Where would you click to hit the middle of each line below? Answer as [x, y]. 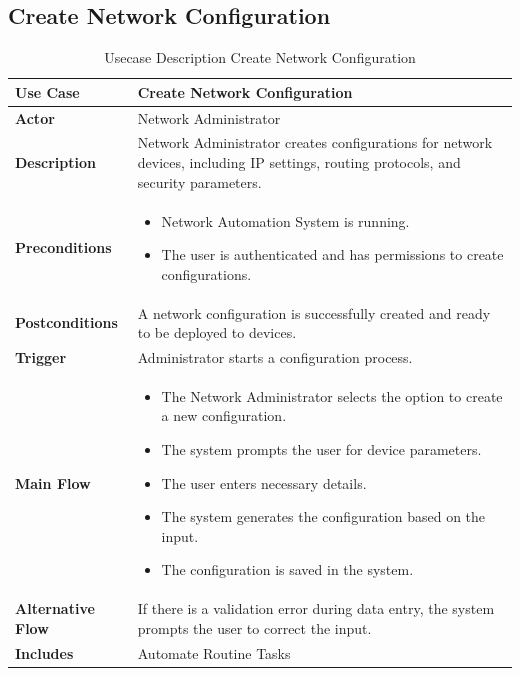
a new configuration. [224, 415]
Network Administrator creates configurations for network [315, 142]
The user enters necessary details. [264, 482]
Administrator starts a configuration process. [275, 356]
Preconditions [63, 247]
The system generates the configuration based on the [323, 516]
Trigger [41, 356]
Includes [44, 652]
